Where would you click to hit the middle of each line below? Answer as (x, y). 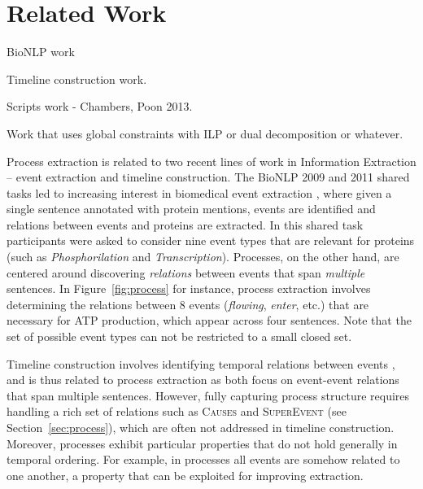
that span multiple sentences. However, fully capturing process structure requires (208, 395)
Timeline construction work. (77, 79)
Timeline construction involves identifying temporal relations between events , (201, 363)
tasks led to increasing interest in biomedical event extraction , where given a (199, 192)
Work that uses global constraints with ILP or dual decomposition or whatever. (205, 133)
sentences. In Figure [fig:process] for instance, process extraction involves (189, 288)
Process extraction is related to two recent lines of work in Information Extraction (211, 161)
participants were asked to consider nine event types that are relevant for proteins (211, 240)
